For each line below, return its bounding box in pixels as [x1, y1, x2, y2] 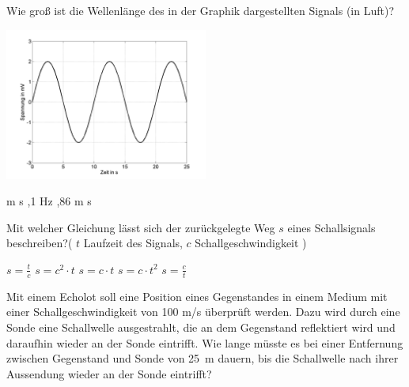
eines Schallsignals [287, 219, 376, 235]
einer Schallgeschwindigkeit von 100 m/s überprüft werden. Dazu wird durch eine [6, 303, 400, 320]
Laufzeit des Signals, [83, 235, 183, 251]
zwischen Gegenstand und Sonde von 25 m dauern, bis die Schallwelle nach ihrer [6, 350, 399, 366]
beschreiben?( [6, 235, 73, 251]
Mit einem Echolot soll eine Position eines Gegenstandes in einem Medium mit [6, 287, 388, 304]
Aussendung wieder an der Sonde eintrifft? [6, 365, 212, 381]
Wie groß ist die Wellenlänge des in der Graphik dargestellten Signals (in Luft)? [6, 2, 395, 18]
